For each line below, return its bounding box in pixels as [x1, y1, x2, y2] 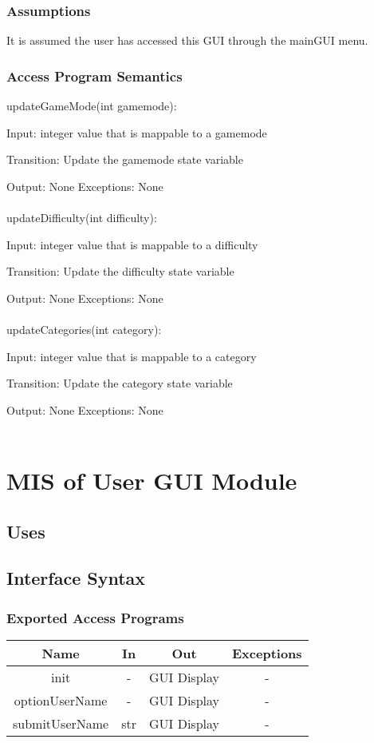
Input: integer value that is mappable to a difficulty [6, 236, 258, 252]
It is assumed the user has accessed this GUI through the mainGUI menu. [6, 32, 368, 49]
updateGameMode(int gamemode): [6, 97, 177, 114]
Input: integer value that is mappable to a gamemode [6, 124, 267, 141]
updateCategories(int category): [6, 320, 162, 337]
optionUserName [14, 691, 108, 710]
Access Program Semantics [6, 66, 183, 85]
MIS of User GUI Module [6, 464, 297, 497]
